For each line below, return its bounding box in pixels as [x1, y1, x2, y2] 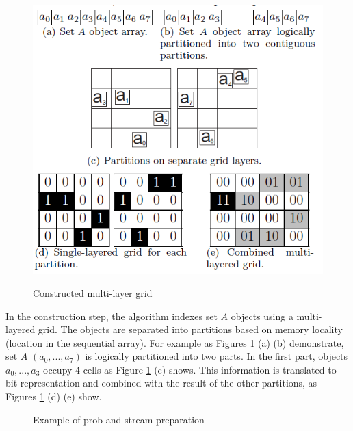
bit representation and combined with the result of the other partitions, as [5, 376, 317, 390]
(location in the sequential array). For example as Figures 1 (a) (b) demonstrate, [5, 335, 344, 350]
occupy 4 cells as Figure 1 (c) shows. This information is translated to [43, 362, 337, 376]
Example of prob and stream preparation [33, 412, 205, 426]
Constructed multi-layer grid [33, 285, 153, 300]
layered [5, 322, 36, 337]
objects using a [231, 309, 293, 323]
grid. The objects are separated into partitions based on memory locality [38, 322, 343, 337]
